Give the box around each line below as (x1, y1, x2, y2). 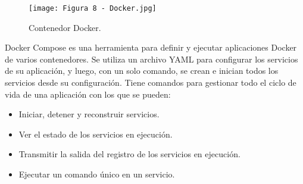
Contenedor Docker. (29, 21, 101, 33)
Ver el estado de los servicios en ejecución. (18, 127, 173, 140)
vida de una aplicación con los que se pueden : (5, 88, 171, 100)
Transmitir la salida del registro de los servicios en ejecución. (18, 148, 240, 160)
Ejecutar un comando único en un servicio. (18, 168, 175, 180)
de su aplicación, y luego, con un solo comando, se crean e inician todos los (5, 64, 279, 77)
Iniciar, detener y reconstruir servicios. (18, 108, 160, 120)
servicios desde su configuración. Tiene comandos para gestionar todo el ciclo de (5, 76, 296, 89)
